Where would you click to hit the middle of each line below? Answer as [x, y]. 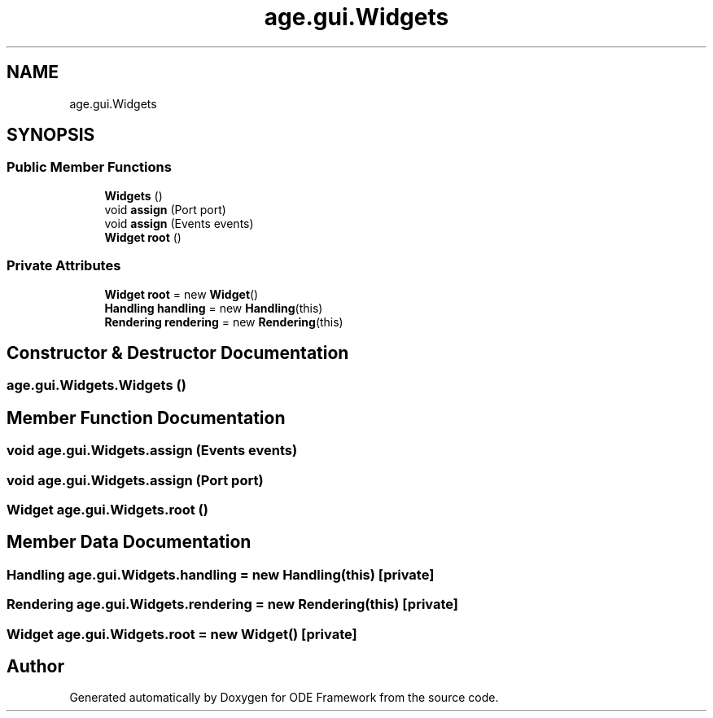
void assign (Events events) [179, 223]
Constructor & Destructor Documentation [178, 352]
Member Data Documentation [129, 542]
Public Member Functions [89, 167]
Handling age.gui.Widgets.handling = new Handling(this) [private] [221, 574]
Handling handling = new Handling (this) [214, 308]
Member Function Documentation [146, 418]
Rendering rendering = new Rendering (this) [224, 322]
